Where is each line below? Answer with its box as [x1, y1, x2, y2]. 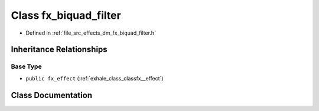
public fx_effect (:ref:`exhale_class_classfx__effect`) [25, 75, 164, 82]
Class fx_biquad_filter [11, 9, 121, 22]
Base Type [11, 62, 42, 70]
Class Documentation [11, 90, 93, 100]
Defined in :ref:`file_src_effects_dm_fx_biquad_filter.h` [25, 29, 157, 36]
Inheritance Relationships [11, 45, 108, 55]
